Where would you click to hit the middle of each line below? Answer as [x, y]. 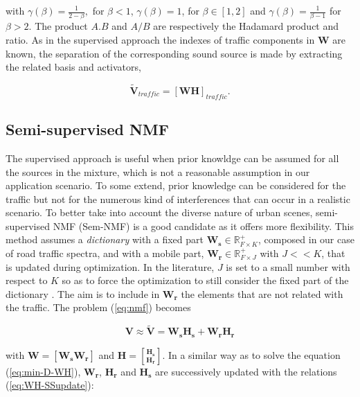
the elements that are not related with [262, 293]
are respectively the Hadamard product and [246, 26]
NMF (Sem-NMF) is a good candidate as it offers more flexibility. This [204, 226]
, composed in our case [306, 239]
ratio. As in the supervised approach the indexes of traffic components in [160, 39]
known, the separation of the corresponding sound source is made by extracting [174, 53]
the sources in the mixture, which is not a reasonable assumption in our [158, 171]
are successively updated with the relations [246, 371]
